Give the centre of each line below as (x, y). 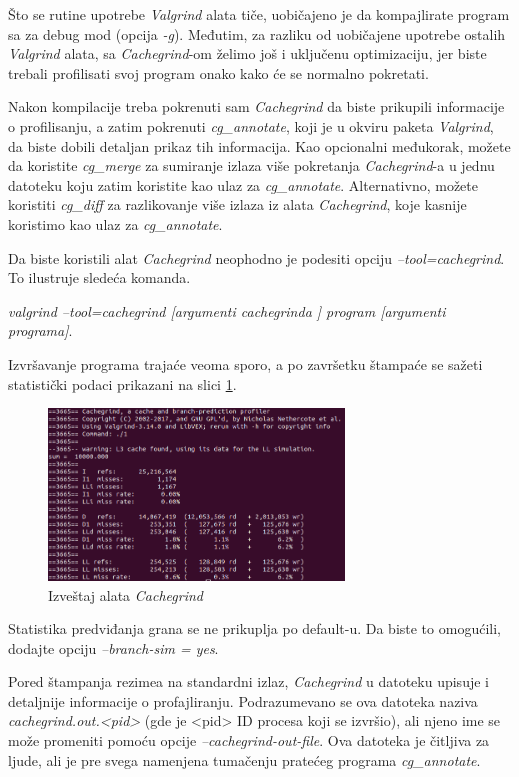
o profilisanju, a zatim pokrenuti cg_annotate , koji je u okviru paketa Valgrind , (251, 125)
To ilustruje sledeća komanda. (99, 277)
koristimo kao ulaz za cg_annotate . (115, 223)
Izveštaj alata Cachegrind (125, 594)
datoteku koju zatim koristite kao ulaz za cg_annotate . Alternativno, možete (243, 184)
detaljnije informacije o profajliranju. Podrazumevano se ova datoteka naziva (243, 700)
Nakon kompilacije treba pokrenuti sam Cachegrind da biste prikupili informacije (256, 106)
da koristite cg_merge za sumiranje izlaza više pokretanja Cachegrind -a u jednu (251, 165)
